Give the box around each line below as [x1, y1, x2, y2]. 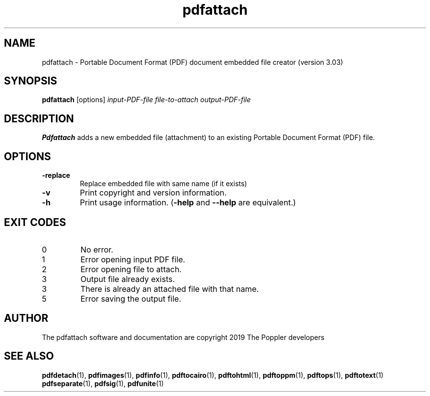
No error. [80, 244, 113, 255]
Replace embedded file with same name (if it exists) [80, 179, 247, 188]
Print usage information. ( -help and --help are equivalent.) [80, 198, 296, 208]
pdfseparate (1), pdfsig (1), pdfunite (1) [42, 379, 164, 388]
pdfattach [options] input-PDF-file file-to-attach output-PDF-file [42, 95, 251, 104]
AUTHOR [4, 312, 49, 325]
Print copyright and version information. [80, 188, 227, 198]
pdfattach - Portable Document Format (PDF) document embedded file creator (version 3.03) [42, 57, 343, 66]
